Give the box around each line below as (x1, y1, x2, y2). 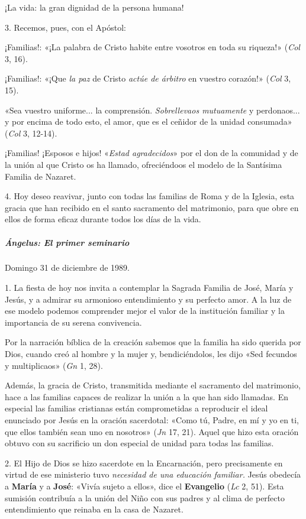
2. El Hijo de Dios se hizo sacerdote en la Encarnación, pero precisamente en (5, 456, 283, 469)
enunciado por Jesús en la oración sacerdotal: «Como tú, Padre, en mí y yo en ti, (5, 414, 299, 426)
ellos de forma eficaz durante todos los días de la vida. (5, 213, 201, 225)
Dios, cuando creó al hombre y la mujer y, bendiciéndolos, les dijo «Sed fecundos (5, 348, 297, 360)
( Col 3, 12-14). (5, 126, 57, 139)
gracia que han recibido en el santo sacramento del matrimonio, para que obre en (5, 201, 299, 213)
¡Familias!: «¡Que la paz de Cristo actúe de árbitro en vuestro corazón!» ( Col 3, (5, 72, 291, 85)
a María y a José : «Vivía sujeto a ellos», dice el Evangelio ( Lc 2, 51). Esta (5, 479, 284, 492)
